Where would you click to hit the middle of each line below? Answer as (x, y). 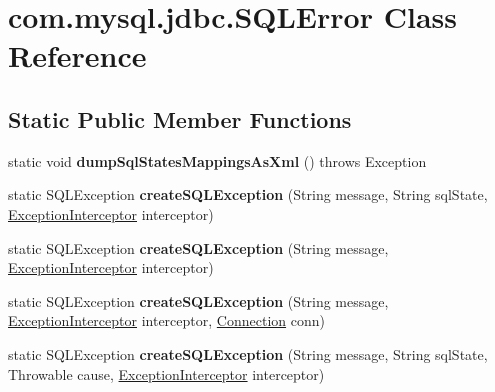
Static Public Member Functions (180, 118)
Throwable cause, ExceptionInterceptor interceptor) (166, 373)
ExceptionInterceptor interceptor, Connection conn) (166, 320)
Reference (77, 55)
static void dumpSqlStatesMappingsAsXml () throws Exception (217, 160)
